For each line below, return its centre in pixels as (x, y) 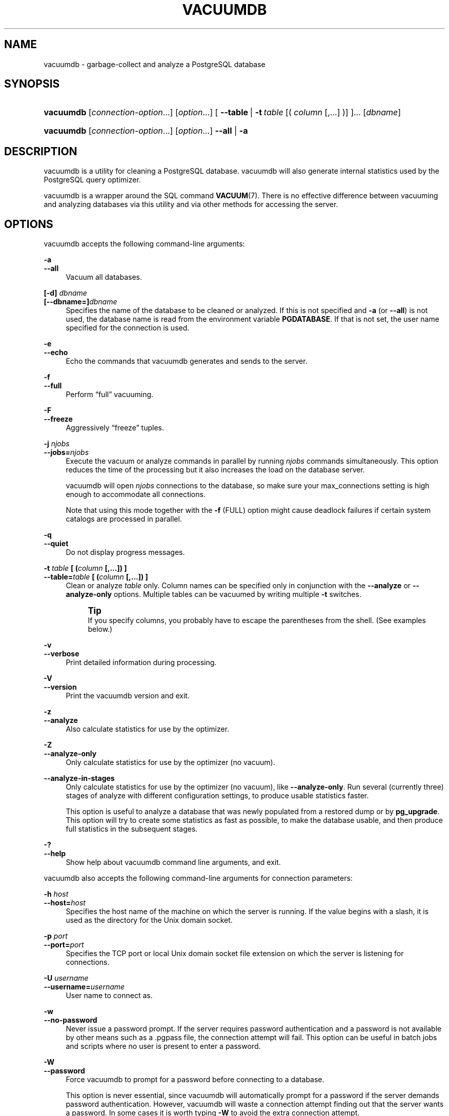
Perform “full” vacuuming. (110, 395)
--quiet (56, 544)
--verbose (62, 654)
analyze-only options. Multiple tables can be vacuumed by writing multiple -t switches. (213, 594)
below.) (100, 629)
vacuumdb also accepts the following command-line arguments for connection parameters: (198, 878)
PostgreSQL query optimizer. (92, 180)
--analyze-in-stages (79, 778)
